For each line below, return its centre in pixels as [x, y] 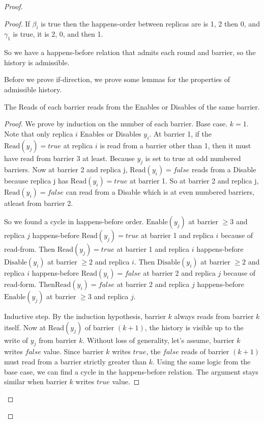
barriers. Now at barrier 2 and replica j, [66, 169]
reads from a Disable [224, 169]
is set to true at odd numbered [193, 158]
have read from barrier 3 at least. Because [69, 158]
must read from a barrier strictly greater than [76, 361]
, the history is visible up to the [194, 327]
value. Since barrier [74, 351]
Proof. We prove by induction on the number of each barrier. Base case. [116, 124]
